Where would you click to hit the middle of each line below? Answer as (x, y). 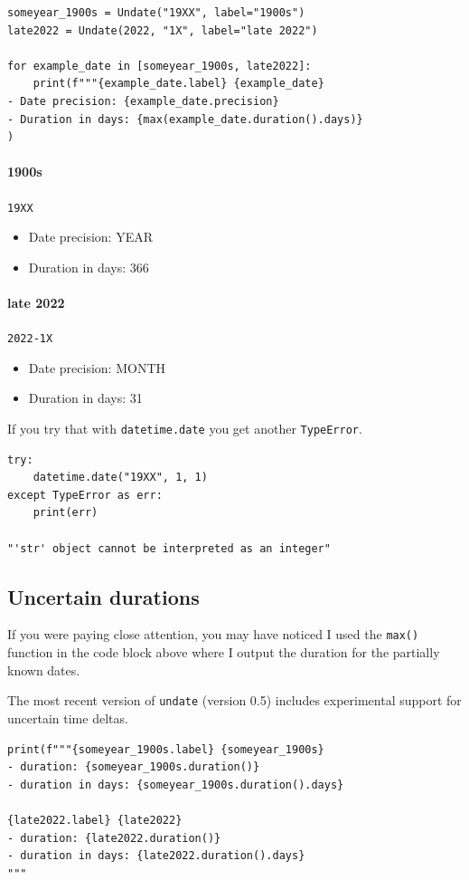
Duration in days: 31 (85, 398)
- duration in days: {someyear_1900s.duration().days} (176, 784)
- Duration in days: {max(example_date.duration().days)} (185, 119)
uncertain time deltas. (68, 717)
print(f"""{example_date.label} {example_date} (178, 84)
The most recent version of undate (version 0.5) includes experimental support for (234, 700)
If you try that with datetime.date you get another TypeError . (185, 429)
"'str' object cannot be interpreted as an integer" (169, 548)
